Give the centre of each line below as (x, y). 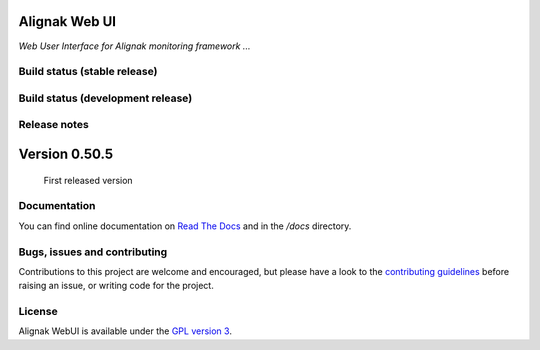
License (38, 312)
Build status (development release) (105, 98)
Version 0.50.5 (66, 154)
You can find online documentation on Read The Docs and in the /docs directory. (185, 226)
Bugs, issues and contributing (93, 252)
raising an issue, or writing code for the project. (116, 286)
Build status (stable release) (88, 72)
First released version (88, 180)
